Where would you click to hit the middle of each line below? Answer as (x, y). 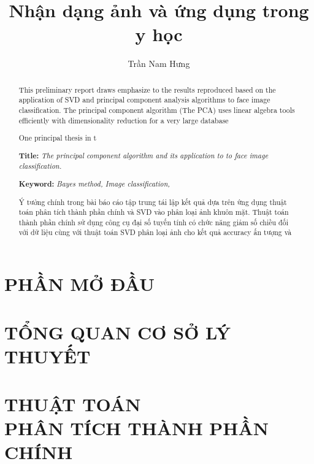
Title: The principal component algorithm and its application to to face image (144, 155)
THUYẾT (48, 356)
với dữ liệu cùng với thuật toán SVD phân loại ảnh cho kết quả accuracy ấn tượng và (155, 232)
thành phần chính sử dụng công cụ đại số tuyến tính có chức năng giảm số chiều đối (153, 222)
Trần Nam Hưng (159, 64)
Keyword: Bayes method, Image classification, (94, 184)
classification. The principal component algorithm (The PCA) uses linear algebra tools (157, 110)
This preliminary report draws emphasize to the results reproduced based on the (147, 89)
